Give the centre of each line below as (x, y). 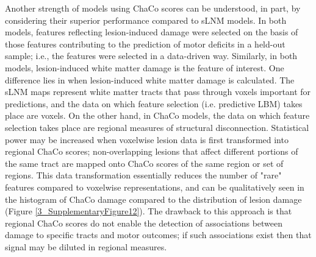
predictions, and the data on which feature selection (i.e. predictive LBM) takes (154, 103)
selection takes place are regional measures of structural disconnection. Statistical (157, 127)
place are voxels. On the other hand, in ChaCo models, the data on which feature (157, 115)
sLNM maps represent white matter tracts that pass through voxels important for (158, 92)
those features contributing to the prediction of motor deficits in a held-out (145, 44)
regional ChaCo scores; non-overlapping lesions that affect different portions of (152, 151)
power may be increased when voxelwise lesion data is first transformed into (147, 139)
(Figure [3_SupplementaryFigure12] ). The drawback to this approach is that (149, 211)
